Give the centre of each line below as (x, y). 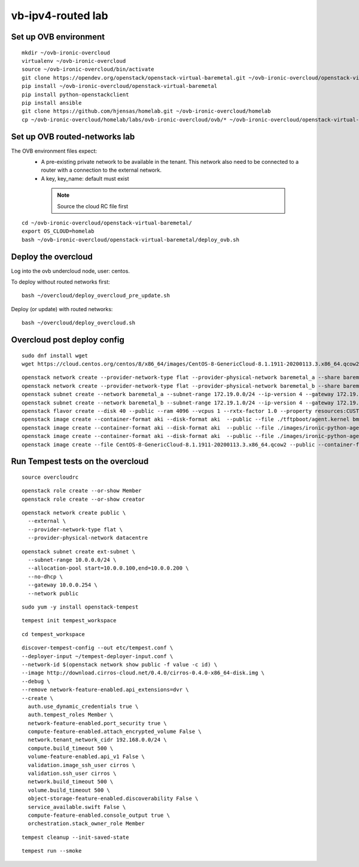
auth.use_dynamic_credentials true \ (83, 706)
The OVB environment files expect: (54, 151)
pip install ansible (52, 103)
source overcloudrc (50, 477)
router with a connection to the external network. (101, 170)
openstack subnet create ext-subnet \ (79, 551)
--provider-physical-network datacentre (88, 538)
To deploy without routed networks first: (60, 282)
